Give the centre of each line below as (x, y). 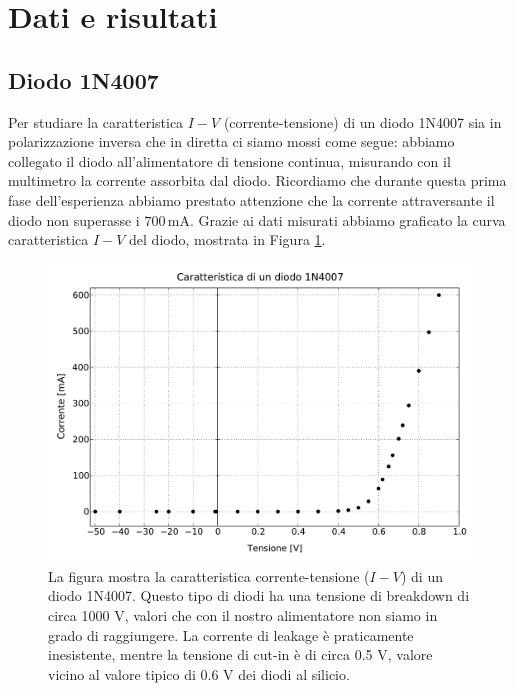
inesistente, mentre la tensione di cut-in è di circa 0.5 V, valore (240, 654)
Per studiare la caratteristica (96, 121)
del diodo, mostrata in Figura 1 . (227, 239)
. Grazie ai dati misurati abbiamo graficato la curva (347, 219)
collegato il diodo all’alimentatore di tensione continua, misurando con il (229, 160)
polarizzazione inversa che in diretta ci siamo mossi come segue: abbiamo (231, 141)
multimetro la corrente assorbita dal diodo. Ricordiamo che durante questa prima (257, 180)
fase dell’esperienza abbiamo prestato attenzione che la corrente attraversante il (251, 199)
